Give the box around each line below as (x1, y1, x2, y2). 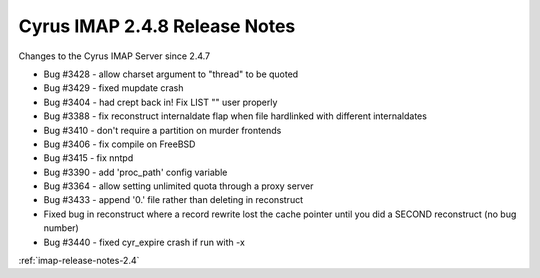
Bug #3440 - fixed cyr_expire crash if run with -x (43, 236, 245, 248)
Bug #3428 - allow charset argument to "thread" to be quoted (43, 68, 299, 80)
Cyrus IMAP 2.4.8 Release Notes (18, 15, 296, 37)
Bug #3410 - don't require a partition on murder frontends (43, 124, 282, 136)
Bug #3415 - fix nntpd (43, 152, 134, 164)
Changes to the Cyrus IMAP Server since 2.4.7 (18, 50, 211, 62)
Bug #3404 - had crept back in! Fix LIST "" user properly (43, 96, 278, 108)
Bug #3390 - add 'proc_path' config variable (43, 166, 228, 178)
